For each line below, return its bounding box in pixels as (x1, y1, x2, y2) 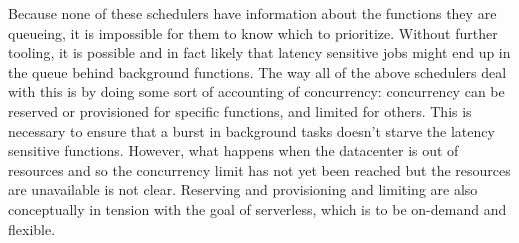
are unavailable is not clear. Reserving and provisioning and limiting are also (8, 179, 478, 200)
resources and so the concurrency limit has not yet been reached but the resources (8, 159, 511, 180)
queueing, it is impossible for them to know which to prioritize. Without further (8, 22, 498, 43)
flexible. (8, 218, 56, 239)
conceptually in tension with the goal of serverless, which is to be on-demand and (8, 198, 507, 219)
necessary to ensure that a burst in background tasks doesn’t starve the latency (8, 120, 495, 141)
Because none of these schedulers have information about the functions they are (8, 3, 497, 23)
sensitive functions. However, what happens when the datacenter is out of (8, 140, 459, 161)
